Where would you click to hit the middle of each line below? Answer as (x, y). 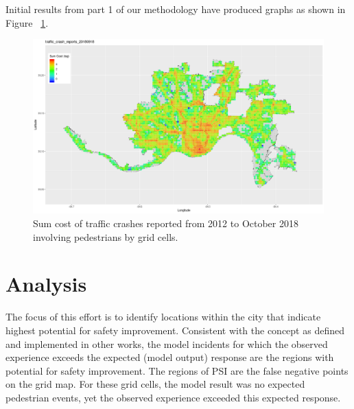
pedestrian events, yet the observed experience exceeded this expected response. (173, 397)
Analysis (46, 284)
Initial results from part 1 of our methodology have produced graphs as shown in (176, 9)
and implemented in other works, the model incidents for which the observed (167, 343)
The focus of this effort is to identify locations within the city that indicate (163, 317)
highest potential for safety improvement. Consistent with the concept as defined (175, 330)
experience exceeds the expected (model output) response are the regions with (170, 357)
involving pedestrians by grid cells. (106, 236)
